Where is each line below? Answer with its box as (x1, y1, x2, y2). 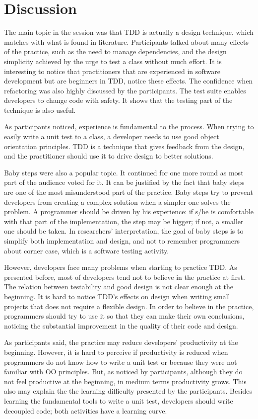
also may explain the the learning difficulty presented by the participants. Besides (4, 386, 253, 396)
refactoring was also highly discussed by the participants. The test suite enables (4, 85, 246, 95)
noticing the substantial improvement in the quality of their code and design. (4, 320, 238, 331)
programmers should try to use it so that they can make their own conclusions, (4, 311, 245, 321)
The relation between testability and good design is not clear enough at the (4, 281, 233, 292)
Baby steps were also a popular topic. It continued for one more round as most (4, 167, 244, 177)
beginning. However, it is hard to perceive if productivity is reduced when (4, 346, 228, 357)
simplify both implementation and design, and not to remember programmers (4, 236, 240, 246)
